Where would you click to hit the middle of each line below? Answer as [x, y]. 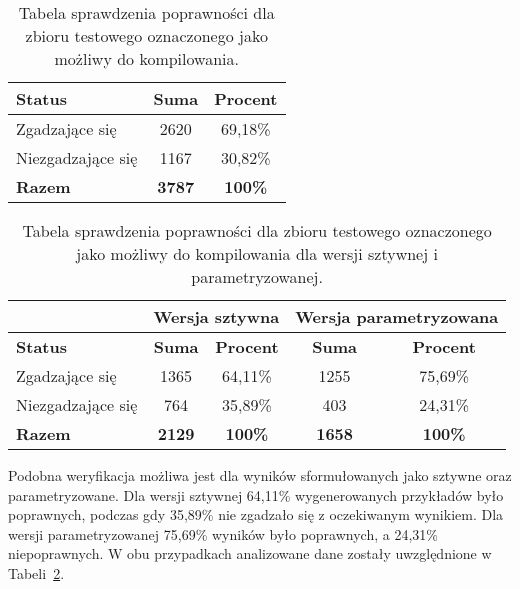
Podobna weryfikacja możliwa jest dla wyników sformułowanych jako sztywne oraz [260, 475]
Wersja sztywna [216, 316]
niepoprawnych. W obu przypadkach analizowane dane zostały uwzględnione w [250, 553]
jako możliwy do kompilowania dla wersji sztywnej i [257, 253]
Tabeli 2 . [36, 572]
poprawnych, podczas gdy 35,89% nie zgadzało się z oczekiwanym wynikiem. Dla [256, 514]
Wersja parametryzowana [397, 316]
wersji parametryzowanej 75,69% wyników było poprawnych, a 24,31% [223, 533]
